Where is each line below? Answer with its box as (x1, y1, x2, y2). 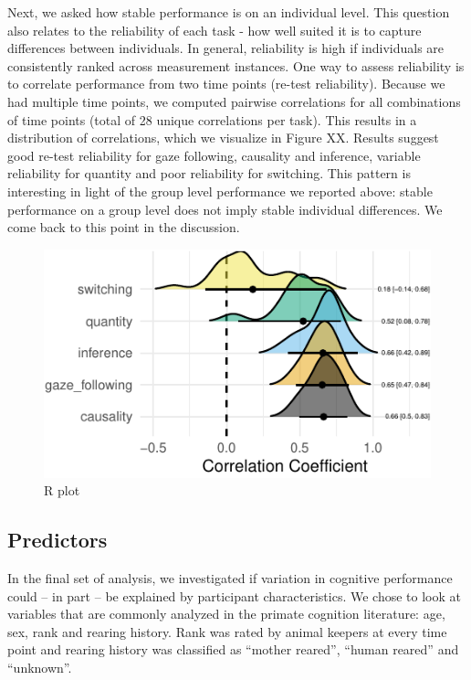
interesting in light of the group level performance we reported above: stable (7, 181, 433, 200)
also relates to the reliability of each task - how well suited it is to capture (7, 20, 422, 39)
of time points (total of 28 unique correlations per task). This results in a (7, 110, 417, 129)
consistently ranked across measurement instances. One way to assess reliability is (7, 56, 465, 75)
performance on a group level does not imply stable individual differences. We (7, 199, 443, 218)
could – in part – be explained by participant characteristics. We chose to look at (7, 586, 461, 605)
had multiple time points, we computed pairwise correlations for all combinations (7, 91, 461, 111)
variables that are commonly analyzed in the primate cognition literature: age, (7, 604, 445, 623)
